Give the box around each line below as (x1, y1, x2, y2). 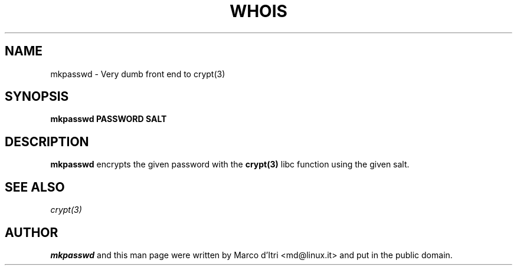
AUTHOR (5, 225, 58, 240)
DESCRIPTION (5, 134, 89, 149)
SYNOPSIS (5, 89, 69, 104)
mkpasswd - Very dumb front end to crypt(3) (50, 68, 225, 79)
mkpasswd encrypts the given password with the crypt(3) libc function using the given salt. (50, 159, 410, 170)
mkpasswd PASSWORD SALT (50, 114, 167, 124)
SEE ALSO (5, 179, 65, 195)
